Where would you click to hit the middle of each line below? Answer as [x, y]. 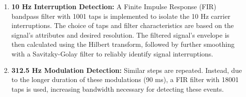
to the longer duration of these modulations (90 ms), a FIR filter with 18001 [125, 79]
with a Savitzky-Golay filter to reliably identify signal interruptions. [112, 53]
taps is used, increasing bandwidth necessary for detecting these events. [118, 89]
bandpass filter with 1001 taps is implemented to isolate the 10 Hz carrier [121, 16]
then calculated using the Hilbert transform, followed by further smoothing [123, 44]
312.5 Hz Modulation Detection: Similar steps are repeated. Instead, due [127, 70]
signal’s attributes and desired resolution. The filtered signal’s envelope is [120, 35]
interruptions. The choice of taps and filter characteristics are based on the [123, 25]
